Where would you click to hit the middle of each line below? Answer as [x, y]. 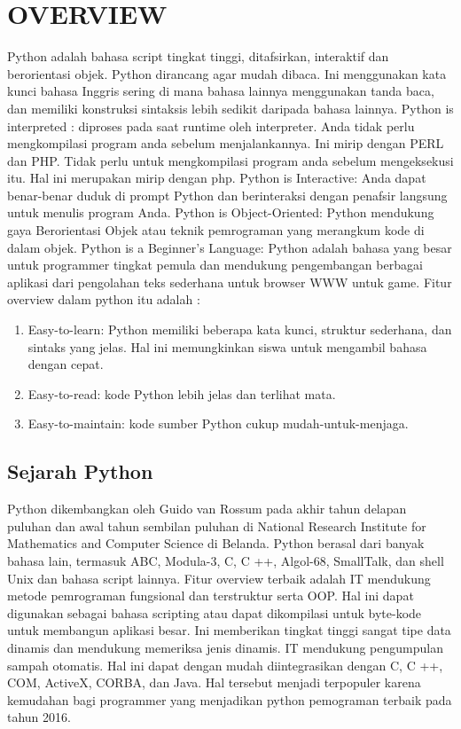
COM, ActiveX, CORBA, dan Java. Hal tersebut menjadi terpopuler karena [214, 682]
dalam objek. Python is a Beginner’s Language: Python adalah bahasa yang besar [230, 247]
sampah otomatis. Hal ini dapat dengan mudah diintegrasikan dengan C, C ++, [225, 665]
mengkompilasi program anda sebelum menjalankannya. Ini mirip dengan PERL [226, 143]
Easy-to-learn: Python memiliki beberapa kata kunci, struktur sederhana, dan [240, 329]
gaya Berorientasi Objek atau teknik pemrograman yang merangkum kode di [216, 230]
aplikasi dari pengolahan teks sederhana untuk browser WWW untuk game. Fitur [230, 282]
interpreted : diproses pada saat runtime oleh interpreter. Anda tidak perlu [211, 125]
